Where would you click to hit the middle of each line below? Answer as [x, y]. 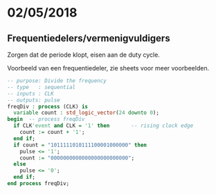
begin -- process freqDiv [46, 119]
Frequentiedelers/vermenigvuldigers [89, 38]
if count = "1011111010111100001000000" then [80, 145]
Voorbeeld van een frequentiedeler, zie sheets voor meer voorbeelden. [108, 68]
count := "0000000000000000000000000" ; [77, 158]
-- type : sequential [42, 87]
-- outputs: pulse [34, 100]
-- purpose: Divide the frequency [57, 81]
